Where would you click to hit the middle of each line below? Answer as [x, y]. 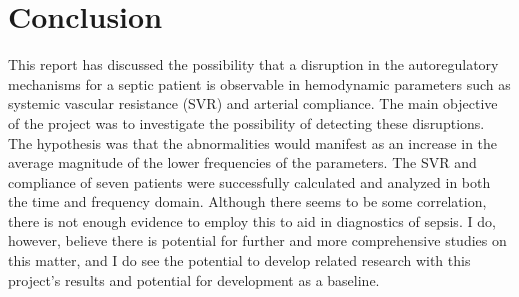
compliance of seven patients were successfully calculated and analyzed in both [249, 181]
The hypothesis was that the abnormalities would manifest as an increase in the [253, 142]
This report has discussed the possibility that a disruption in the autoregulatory [253, 64]
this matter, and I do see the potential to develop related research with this [239, 260]
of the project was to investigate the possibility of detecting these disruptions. [246, 122]
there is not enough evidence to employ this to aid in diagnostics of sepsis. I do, [252, 220]
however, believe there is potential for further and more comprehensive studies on [257, 240]
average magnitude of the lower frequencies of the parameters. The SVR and [242, 162]
